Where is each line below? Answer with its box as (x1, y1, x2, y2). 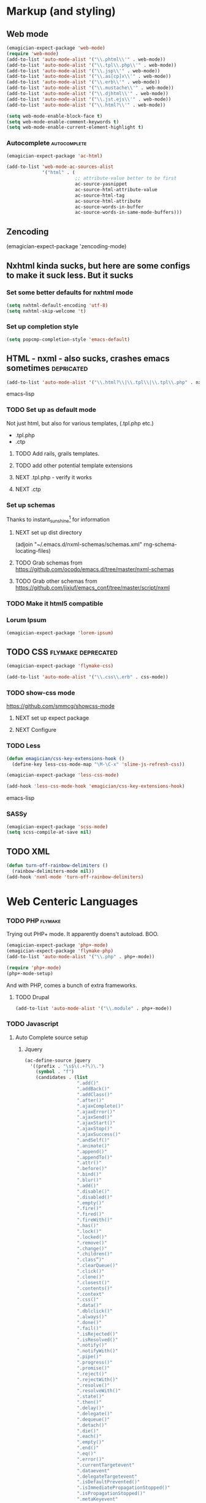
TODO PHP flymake (6, 916, 61, 925)
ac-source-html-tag (74, 192, 124, 199)
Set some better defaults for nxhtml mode (6, 288, 134, 297)
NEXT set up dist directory (15, 529, 82, 536)
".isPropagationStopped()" (76, 1491, 146, 1497)
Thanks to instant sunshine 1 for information (6, 515, 110, 525)
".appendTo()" (76, 1154, 113, 1160)
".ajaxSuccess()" (76, 1132, 121, 1138)
